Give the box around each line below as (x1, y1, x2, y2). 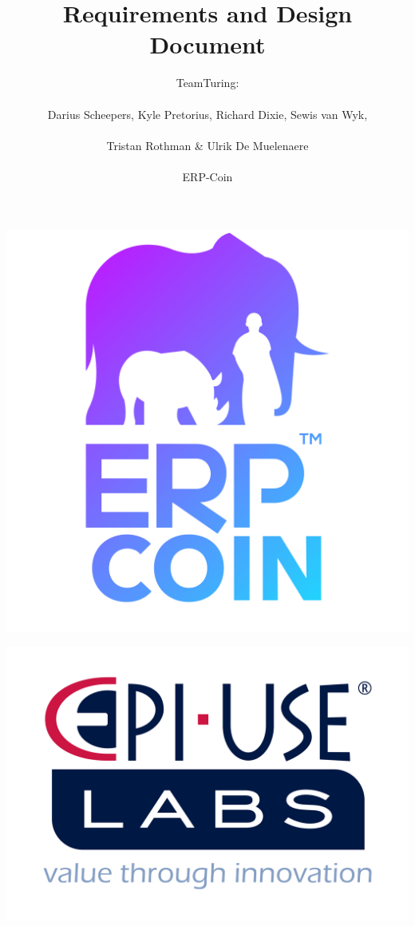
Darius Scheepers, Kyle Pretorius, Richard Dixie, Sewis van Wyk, (47, 105, 368, 122)
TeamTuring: (176, 74, 239, 91)
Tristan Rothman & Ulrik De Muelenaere (106, 137, 309, 153)
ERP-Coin (182, 168, 233, 184)
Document (149, 28, 266, 61)
